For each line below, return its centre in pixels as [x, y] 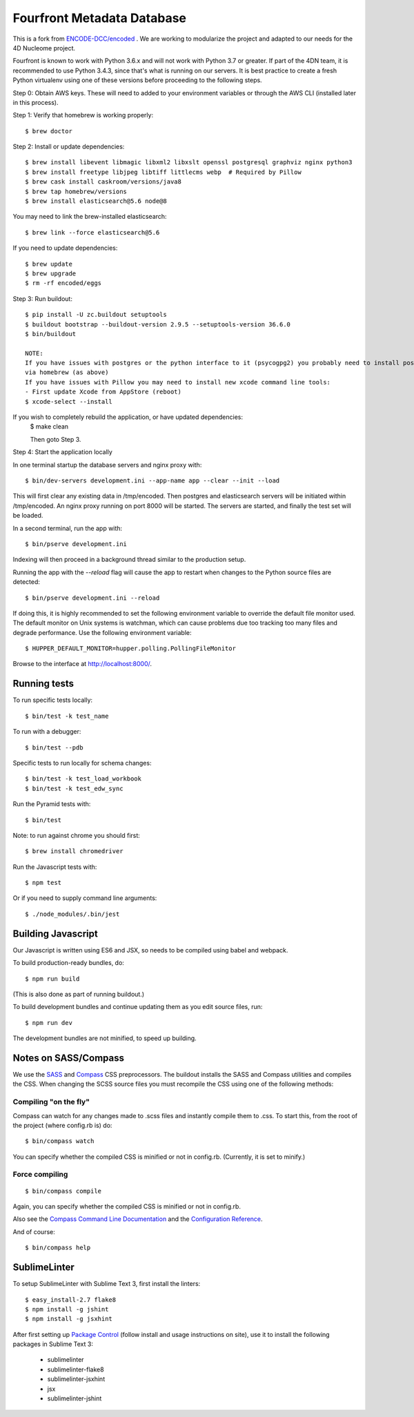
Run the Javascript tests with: [55, 867]
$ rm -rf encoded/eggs [63, 283]
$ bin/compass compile [63, 1191]
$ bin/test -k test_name [67, 716]
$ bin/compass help [58, 1248]
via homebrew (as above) [67, 372]
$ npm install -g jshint [67, 1309]
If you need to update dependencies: [65, 248]
